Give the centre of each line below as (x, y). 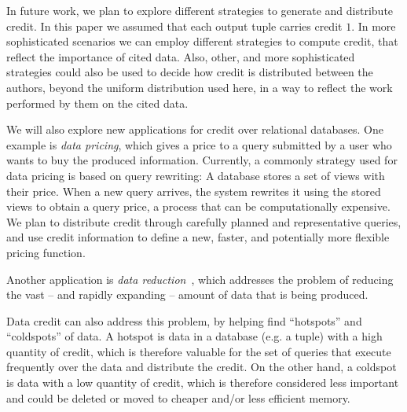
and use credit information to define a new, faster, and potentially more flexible (198, 237)
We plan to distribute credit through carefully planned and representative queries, (204, 221)
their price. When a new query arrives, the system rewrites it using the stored (194, 191)
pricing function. (46, 252)
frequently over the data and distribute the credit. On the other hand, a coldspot (202, 367)
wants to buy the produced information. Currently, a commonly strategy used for (202, 160)
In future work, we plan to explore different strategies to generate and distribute (200, 10)
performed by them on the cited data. (97, 103)
